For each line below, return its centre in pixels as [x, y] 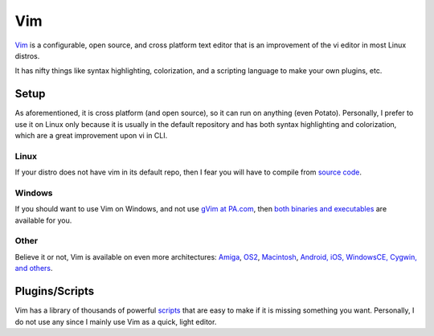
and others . [34, 268]
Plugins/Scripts [55, 291]
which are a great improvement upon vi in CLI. [91, 136]
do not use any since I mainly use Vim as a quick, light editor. [116, 322]
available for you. [43, 220]
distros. [27, 55]
